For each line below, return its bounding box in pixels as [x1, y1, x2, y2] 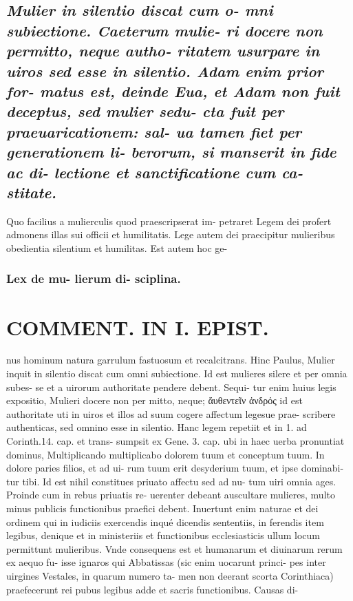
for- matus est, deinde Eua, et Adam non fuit [6, 80, 340, 101]
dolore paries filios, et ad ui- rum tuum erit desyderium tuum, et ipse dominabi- [6, 461, 344, 475]
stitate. [6, 181, 57, 202]
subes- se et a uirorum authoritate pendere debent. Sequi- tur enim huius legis [6, 379, 336, 394]
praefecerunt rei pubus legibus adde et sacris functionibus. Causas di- [6, 582, 299, 596]
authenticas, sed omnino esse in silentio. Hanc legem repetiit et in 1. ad [6, 420, 307, 434]
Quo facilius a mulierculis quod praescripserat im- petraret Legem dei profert [6, 213, 332, 228]
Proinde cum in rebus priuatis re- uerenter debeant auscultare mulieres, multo [6, 487, 335, 502]
